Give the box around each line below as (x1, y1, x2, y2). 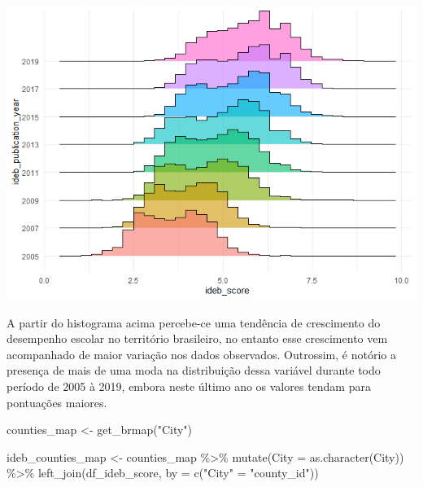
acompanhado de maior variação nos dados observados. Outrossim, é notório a (7, 345, 396, 362)
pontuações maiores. (7, 393, 107, 410)
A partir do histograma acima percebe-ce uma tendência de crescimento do (7, 314, 381, 331)
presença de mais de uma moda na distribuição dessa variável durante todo (7, 362, 381, 379)
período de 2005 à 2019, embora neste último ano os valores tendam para (7, 377, 371, 394)
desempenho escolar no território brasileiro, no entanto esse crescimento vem (7, 330, 388, 347)
